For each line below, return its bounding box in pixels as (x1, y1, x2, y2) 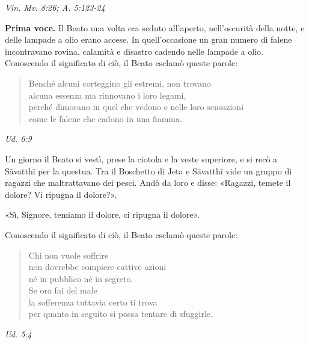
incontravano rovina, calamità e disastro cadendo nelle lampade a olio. (5, 45, 263, 57)
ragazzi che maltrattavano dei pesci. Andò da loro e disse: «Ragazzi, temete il (5, 176, 291, 189)
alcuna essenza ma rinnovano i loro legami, (28, 88, 186, 101)
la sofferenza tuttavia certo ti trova (28, 295, 158, 308)
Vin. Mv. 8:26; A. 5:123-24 (5, 1, 105, 13)
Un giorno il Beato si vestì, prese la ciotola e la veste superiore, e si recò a (5, 152, 278, 165)
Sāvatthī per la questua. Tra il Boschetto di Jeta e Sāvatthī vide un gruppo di (5, 164, 292, 177)
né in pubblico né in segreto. (28, 272, 133, 284)
